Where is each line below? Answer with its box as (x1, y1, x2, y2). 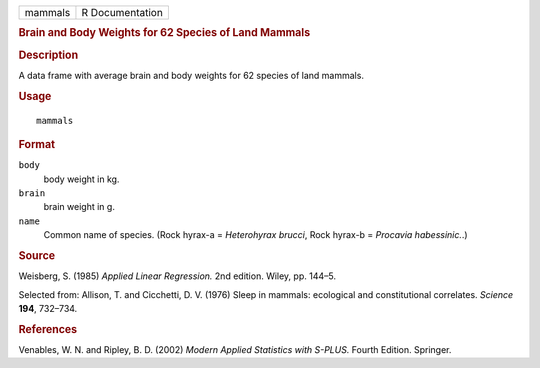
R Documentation (81, 6, 164, 19)
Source (18, 248, 56, 262)
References (18, 322, 78, 336)
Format (18, 137, 55, 151)
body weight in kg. (43, 173, 120, 185)
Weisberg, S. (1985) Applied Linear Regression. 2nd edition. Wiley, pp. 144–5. (18, 270, 337, 282)
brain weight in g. (43, 201, 115, 213)
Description (18, 48, 79, 62)
